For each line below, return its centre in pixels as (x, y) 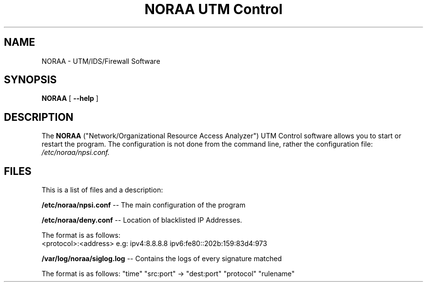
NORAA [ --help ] (70, 98)
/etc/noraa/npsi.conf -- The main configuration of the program (144, 205)
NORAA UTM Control (213, 9)
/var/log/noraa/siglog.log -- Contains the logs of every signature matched (162, 259)
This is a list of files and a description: (102, 190)
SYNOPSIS (30, 80)
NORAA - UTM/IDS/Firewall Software (101, 61)
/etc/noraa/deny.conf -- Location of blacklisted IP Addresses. (142, 220)
